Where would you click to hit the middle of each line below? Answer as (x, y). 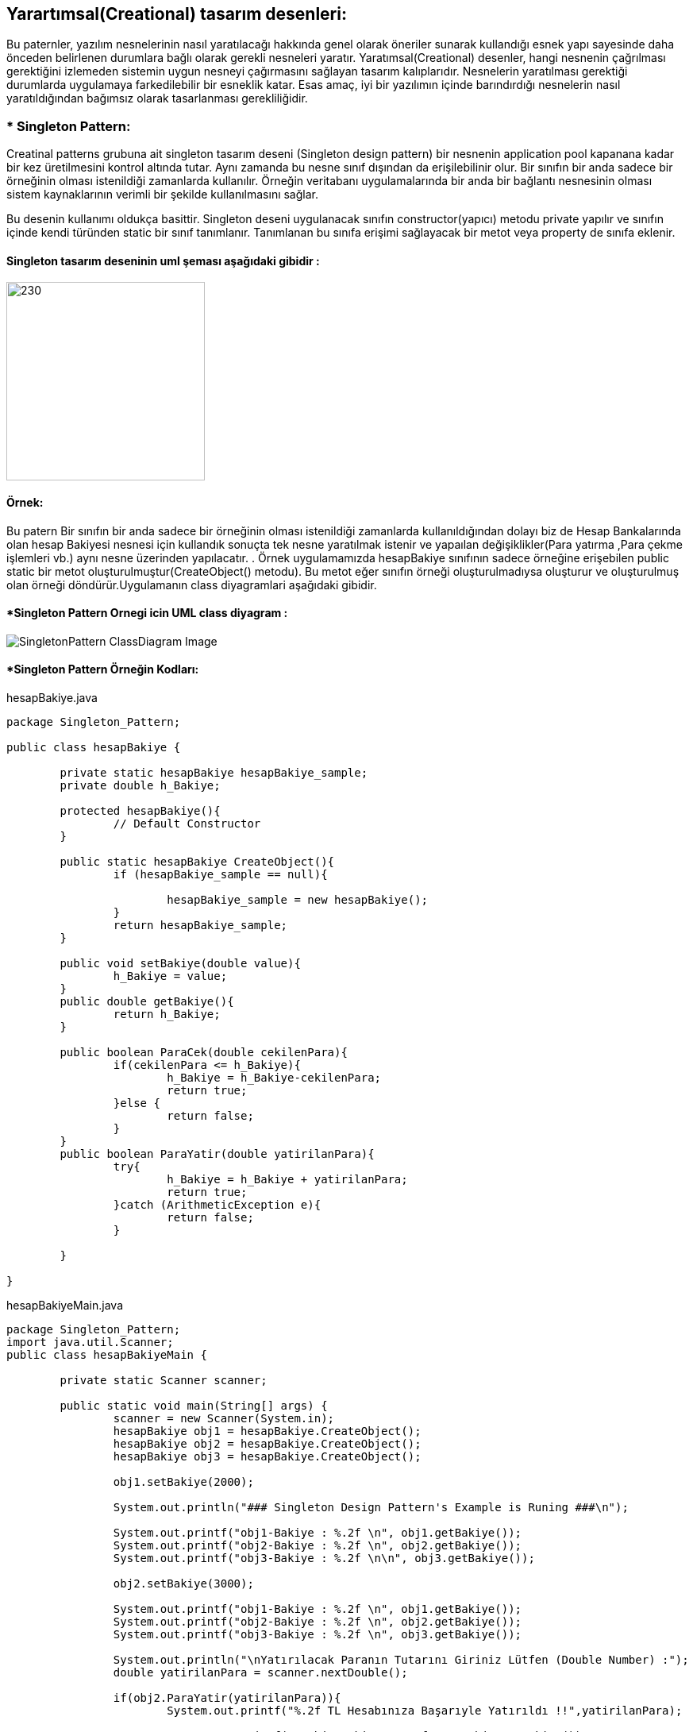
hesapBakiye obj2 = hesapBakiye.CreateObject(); (267, 1444)
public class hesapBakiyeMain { (107, 1355)
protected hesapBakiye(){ (140, 811)
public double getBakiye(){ (147, 1002)
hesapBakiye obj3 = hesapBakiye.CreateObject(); (267, 1457)
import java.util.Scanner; (90, 1342)
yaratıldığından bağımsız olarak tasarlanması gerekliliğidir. (157, 98)
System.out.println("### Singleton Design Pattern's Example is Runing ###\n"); (371, 1508)
